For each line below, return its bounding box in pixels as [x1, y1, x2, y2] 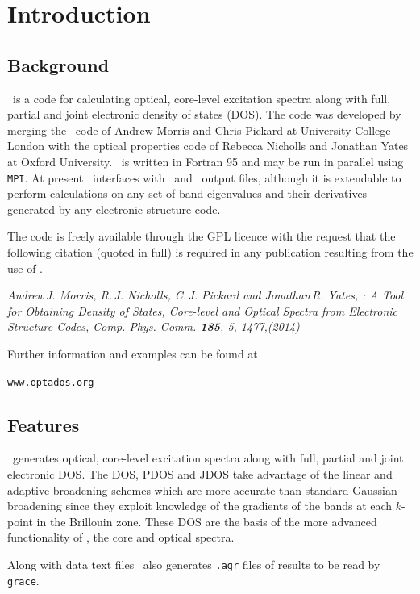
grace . [7, 571, 40, 588]
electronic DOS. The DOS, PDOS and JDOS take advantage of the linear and [7, 466, 393, 482]
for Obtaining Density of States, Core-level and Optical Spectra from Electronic [7, 302, 398, 319]
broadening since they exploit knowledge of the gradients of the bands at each [7, 497, 393, 514]
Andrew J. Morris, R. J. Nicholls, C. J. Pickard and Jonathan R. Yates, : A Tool [7, 287, 404, 303]
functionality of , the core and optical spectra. [7, 529, 235, 546]
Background [7, 52, 110, 77]
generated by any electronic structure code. [7, 200, 221, 217]
